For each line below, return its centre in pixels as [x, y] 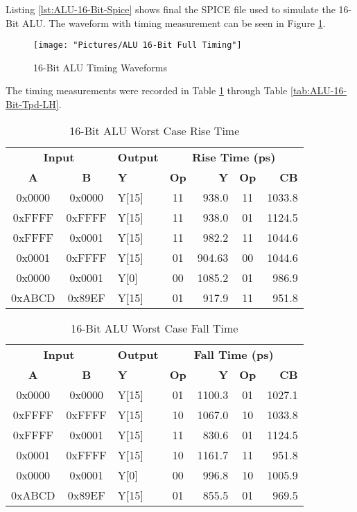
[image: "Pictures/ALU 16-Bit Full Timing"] [138, 45]
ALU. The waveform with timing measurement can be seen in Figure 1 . [174, 23]
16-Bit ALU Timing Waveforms [100, 67]
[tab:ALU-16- [319, 90]
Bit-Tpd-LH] [32, 104]
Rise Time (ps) [234, 157]
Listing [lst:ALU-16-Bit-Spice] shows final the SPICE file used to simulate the [171, 9]
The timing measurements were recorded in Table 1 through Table [147, 90]
